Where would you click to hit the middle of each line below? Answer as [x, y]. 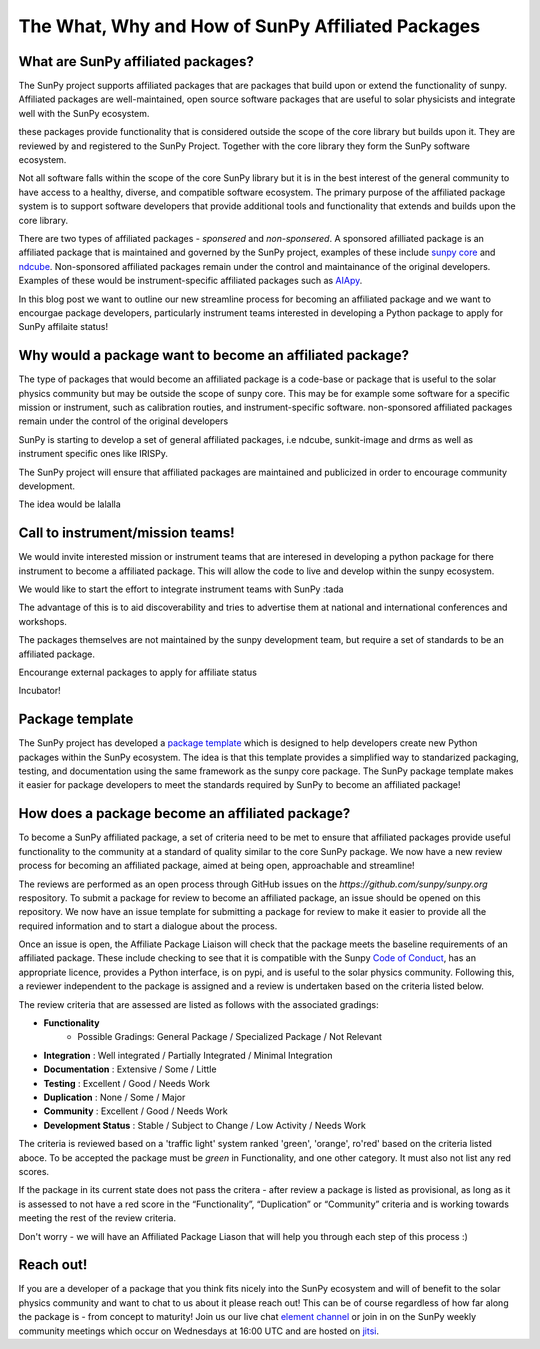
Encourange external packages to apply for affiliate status [137, 672]
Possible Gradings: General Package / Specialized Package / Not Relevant [229, 1037]
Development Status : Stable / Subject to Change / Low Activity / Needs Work [205, 1125]
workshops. [42, 621]
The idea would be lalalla [70, 504]
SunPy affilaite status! [63, 327]
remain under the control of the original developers [123, 421]
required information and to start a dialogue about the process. [148, 926]
